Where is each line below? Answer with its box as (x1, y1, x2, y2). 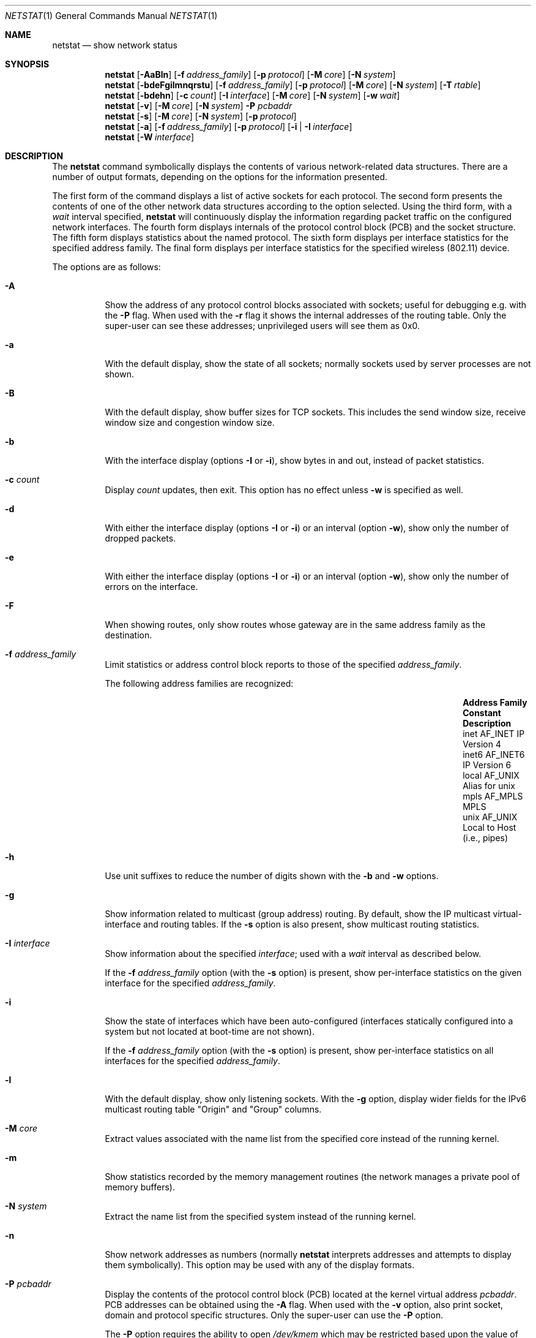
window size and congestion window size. (105, 417, 275, 428)
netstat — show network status (52, 40, 177, 50)
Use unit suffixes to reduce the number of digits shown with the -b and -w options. (105, 871, 439, 881)
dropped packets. (105, 533, 176, 543)
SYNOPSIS (5, 59, 50, 69)
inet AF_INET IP (463, 728, 525, 739)
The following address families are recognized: (105, 678, 294, 689)
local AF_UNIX (463, 770, 519, 780)
